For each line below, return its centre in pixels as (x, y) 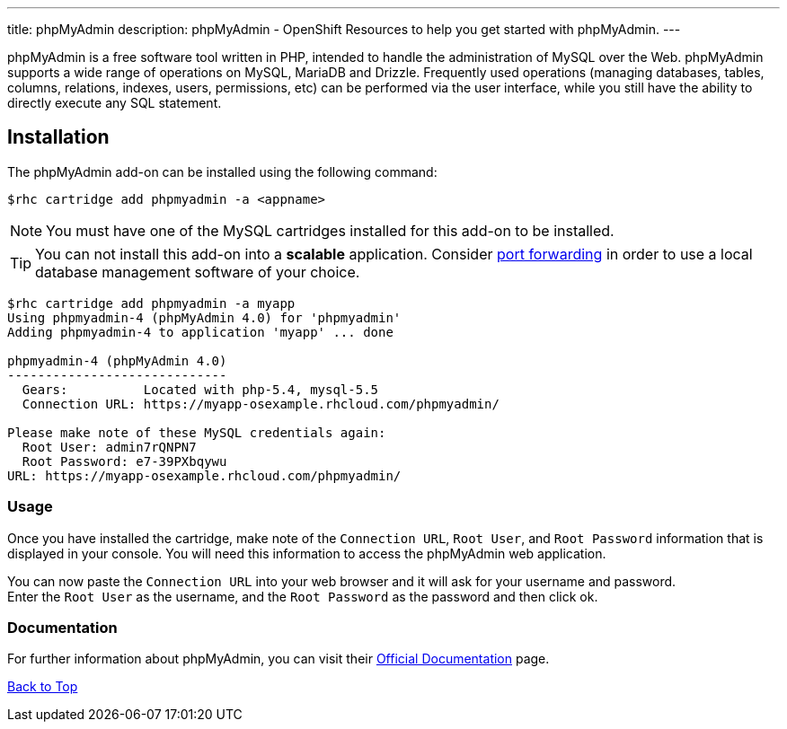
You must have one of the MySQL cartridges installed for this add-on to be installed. (330, 230)
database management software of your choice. (198, 272)
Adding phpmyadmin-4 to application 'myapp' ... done (200, 332)
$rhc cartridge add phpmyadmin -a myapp (151, 303)
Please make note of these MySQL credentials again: (197, 432)
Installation (58, 137)
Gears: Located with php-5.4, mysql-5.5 (200, 389)
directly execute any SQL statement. (115, 103)
